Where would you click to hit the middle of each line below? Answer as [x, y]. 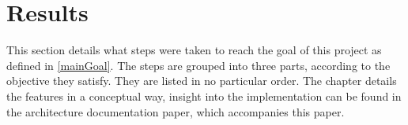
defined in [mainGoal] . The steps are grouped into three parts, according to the [198, 65]
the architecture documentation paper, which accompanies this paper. [176, 111]
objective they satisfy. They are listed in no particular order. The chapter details [202, 81]
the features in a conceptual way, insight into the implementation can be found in [204, 96]
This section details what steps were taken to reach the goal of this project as [194, 50]
